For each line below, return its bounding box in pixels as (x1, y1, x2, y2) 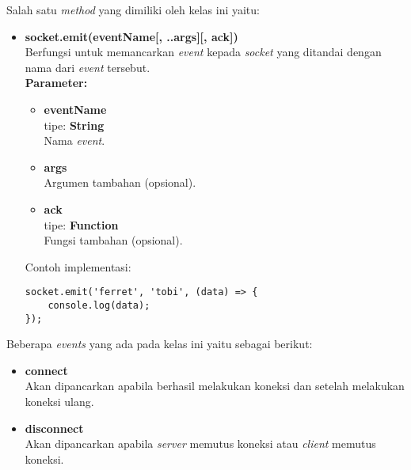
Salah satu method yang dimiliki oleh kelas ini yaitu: (6, 2, 260, 17)
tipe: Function (44, 216, 119, 233)
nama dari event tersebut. (25, 59, 150, 75)
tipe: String (44, 116, 105, 133)
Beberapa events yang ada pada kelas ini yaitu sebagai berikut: (6, 335, 313, 352)
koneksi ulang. (25, 393, 94, 410)
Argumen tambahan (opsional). (44, 174, 196, 191)
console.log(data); (48, 299, 150, 311)
